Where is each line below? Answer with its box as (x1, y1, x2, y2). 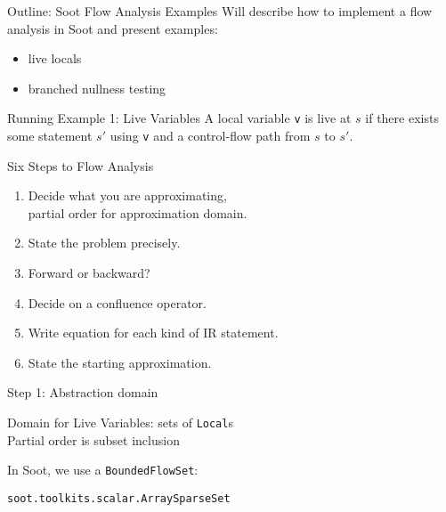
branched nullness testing (28, 78, 166, 97)
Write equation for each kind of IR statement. (28, 323, 279, 342)
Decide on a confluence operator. (28, 293, 207, 312)
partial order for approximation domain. (28, 203, 247, 222)
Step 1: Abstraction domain (7, 383, 158, 402)
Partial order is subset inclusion (7, 430, 180, 449)
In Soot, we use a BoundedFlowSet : (7, 460, 199, 479)
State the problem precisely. (28, 233, 181, 252)
